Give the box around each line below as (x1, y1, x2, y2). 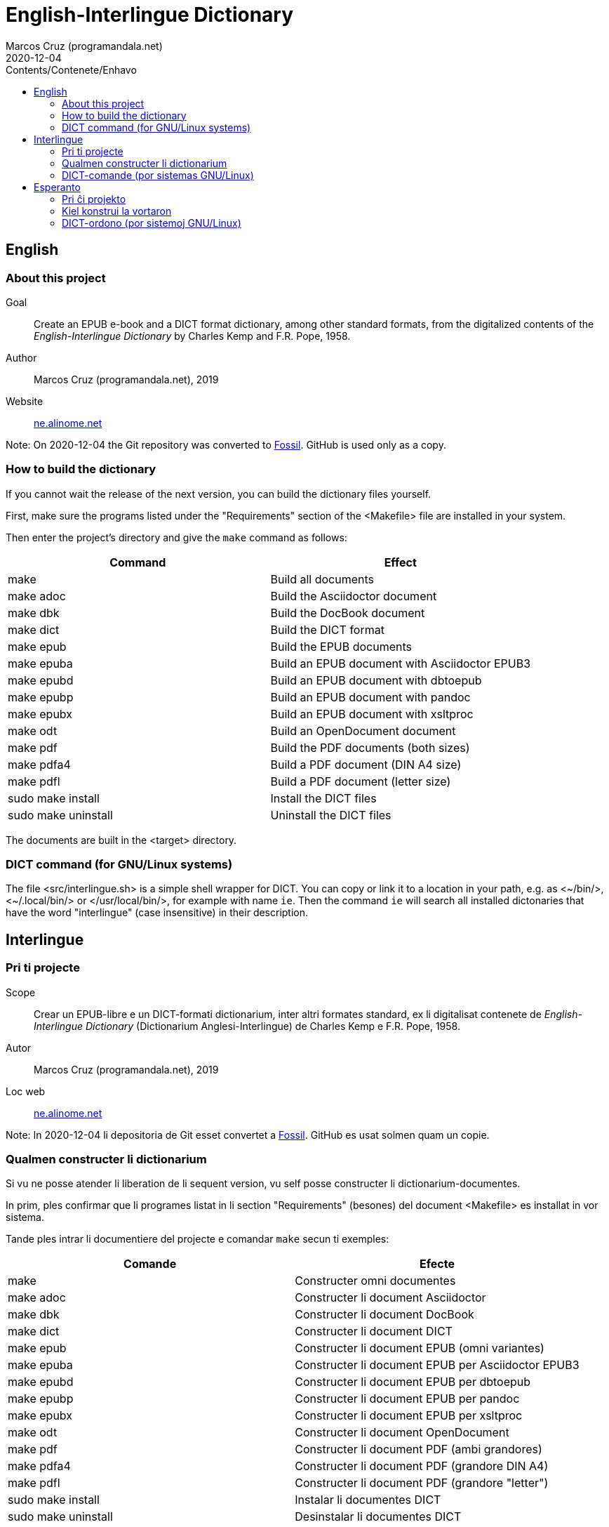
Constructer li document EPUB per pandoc (295, 1392, 520, 1406)
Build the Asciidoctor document (270, 588, 437, 603)
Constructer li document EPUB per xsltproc (295, 1408, 523, 1423)
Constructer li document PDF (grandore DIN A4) (295, 1459, 549, 1474)
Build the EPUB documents (270, 639, 413, 654)
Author (6, 351, 37, 364)
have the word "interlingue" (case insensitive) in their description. (6, 906, 309, 919)
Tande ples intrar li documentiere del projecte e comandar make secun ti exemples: (6, 1233, 389, 1245)
